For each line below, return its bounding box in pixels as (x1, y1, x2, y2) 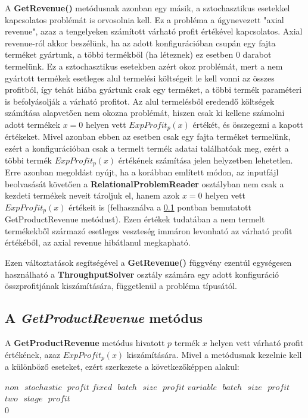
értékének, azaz (5, 348, 60, 360)
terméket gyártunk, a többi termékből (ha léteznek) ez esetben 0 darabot (5, 48, 272, 61)
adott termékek (5, 118, 60, 130)
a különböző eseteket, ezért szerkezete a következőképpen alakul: (5, 360, 239, 373)
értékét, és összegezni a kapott (192, 118, 303, 130)
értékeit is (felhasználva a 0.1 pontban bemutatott (69, 200, 251, 213)
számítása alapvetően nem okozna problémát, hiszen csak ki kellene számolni (5, 106, 285, 119)
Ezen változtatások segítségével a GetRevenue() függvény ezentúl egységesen (5, 256, 292, 269)
